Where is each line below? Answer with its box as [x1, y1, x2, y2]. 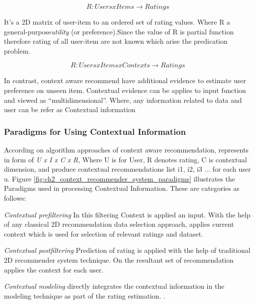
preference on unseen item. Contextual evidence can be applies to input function [4, 85, 246, 95]
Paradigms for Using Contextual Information [4, 125, 186, 137]
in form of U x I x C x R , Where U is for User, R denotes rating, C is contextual [4, 154, 247, 164]
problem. [4, 45, 30, 56]
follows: [4, 192, 27, 203]
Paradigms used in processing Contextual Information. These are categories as [4, 183, 240, 193]
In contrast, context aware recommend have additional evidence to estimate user [4, 75, 246, 86]
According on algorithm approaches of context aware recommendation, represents [4, 144, 249, 154]
